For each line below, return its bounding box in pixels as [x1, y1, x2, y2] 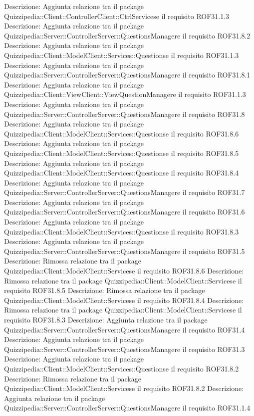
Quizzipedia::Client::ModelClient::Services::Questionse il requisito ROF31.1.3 [4, 49, 239, 60]
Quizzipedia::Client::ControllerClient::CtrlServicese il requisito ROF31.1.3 [4, 10, 230, 21]
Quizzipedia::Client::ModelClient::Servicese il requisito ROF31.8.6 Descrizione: [4, 265, 244, 276]
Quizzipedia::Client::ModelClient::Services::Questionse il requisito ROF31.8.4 [4, 167, 239, 178]
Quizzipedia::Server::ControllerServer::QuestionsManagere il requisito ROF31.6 [4, 206, 245, 217]
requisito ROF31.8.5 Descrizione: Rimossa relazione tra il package [4, 285, 205, 295]
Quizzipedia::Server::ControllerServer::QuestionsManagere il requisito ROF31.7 [4, 187, 245, 197]
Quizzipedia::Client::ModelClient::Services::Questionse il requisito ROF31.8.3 [4, 226, 239, 236]
